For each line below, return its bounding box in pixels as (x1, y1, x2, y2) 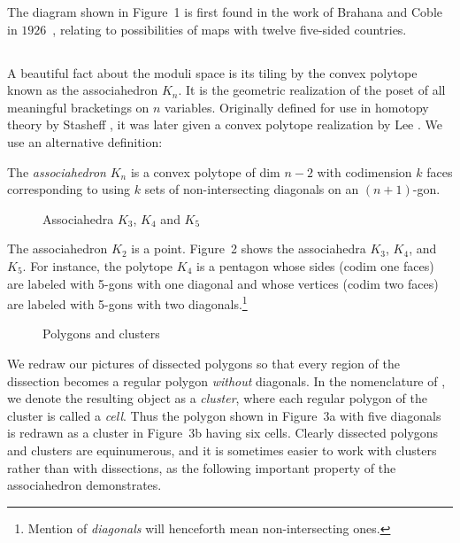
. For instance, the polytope (22, 256, 173, 275)
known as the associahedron (7, 81, 158, 99)
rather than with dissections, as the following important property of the (7, 458, 396, 477)
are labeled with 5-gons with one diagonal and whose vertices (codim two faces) (7, 274, 439, 292)
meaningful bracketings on (7, 97, 149, 116)
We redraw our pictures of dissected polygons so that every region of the (7, 353, 400, 372)
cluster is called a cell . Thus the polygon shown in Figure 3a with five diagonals (7, 406, 441, 424)
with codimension (317, 162, 412, 181)
